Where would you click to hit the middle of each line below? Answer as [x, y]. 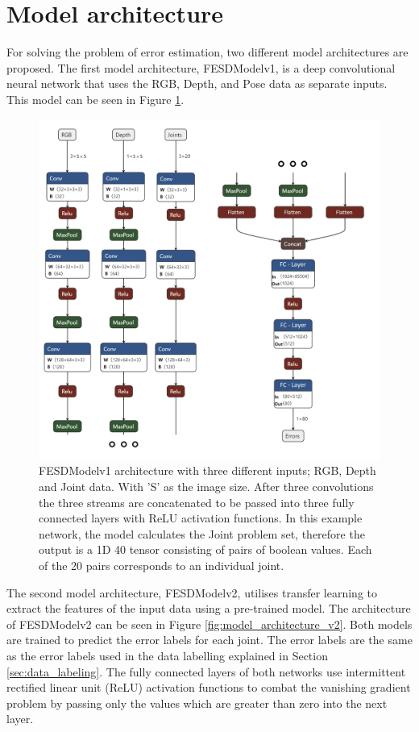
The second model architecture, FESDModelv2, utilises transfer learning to [192, 592]
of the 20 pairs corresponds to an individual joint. [162, 565]
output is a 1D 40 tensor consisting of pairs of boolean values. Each [205, 549]
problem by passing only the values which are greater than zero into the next [197, 703]
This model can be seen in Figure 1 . [95, 99]
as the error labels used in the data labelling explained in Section [167, 655]
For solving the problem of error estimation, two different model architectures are [207, 52]
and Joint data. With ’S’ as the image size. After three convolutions [206, 487]
